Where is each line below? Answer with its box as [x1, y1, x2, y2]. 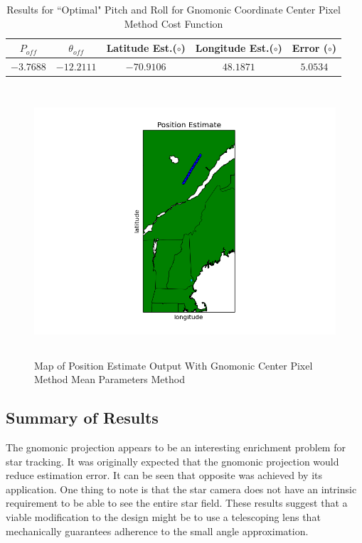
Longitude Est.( [195, 41, 274, 55]
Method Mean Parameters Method [34, 372, 185, 387]
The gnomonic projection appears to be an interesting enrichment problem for [6, 440, 346, 455]
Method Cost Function [124, 16, 223, 31]
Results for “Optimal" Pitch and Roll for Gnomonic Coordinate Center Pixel [6, 2, 341, 16]
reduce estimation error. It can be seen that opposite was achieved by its [6, 468, 322, 483]
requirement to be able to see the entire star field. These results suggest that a [6, 495, 348, 510]
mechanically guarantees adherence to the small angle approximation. [6, 523, 309, 538]
